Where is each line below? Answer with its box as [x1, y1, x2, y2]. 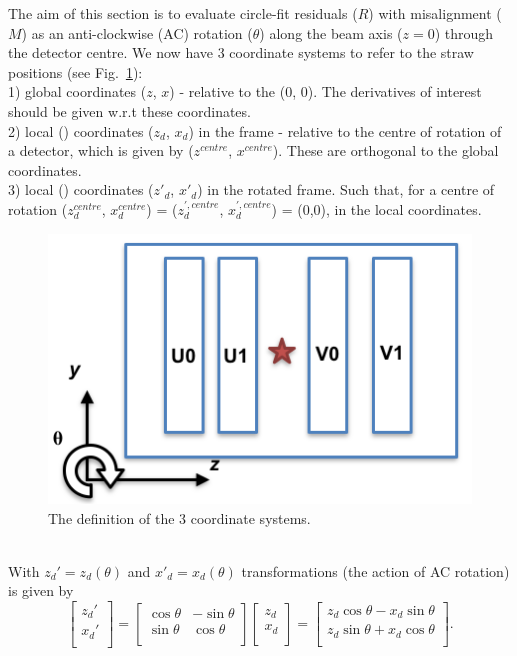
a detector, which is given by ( [8, 140, 194, 161]
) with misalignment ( [368, 3, 502, 23]
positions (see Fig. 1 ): [8, 61, 143, 82]
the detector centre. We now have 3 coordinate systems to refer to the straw [8, 42, 474, 63]
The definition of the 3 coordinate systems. [48, 507, 311, 528]
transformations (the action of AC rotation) [241, 560, 510, 581]
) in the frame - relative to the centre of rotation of [188, 120, 502, 141]
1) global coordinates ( [8, 81, 147, 102]
